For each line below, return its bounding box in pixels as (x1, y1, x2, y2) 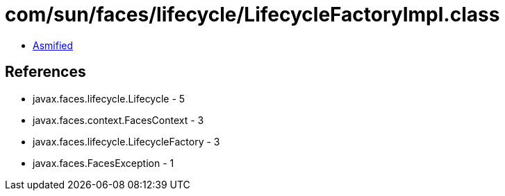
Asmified (33, 39, 74, 51)
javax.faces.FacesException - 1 (33, 157, 174, 169)
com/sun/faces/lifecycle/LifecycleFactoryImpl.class (5, 3, 500, 26)
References (5, 63, 86, 81)
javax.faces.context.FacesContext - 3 (33, 114, 204, 126)
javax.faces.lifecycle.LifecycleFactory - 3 (33, 135, 220, 148)
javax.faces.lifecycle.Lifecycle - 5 (33, 92, 185, 105)
